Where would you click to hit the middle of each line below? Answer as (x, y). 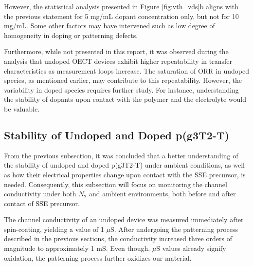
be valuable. (22, 108)
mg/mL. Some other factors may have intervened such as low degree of (109, 26)
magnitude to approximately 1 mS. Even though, (77, 248)
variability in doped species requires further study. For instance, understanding (121, 89)
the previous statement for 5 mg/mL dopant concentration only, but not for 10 (121, 16)
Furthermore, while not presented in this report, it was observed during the (116, 51)
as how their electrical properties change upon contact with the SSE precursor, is (125, 174)
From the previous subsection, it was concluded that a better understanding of (121, 155)
